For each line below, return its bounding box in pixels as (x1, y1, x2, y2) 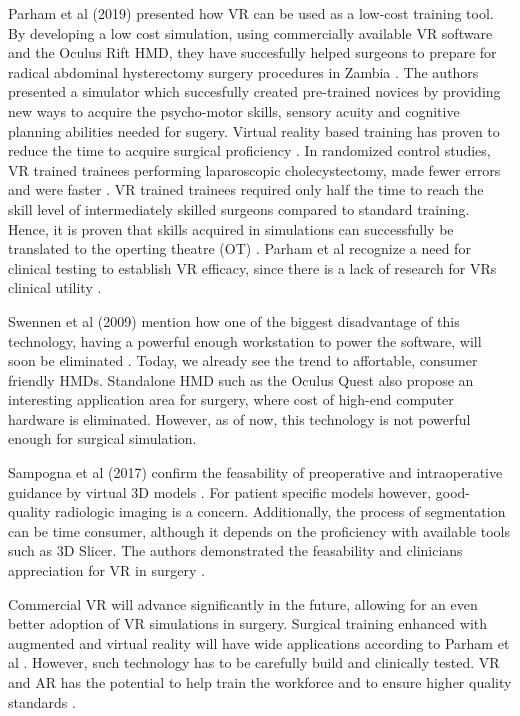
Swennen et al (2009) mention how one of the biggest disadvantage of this (8, 310, 460, 331)
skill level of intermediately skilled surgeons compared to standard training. (8, 198, 470, 219)
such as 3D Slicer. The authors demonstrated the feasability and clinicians (8, 540, 463, 561)
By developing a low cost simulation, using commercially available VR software (8, 22, 493, 43)
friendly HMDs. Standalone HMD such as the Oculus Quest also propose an (8, 369, 474, 390)
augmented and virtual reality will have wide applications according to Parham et (8, 632, 510, 653)
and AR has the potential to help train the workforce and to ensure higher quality (8, 672, 512, 692)
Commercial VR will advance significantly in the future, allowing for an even (8, 593, 478, 614)
